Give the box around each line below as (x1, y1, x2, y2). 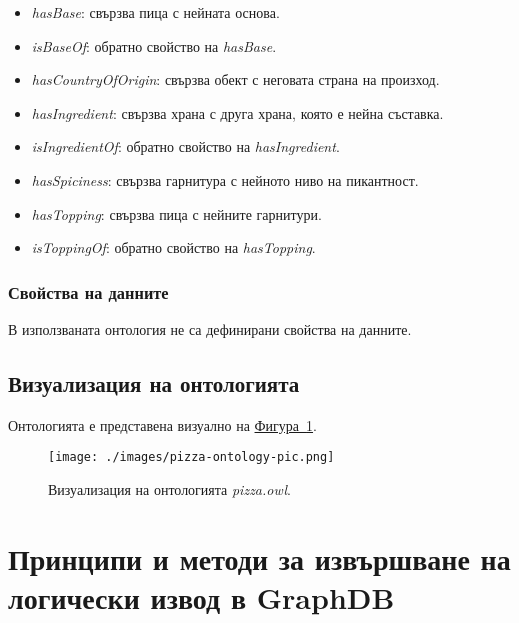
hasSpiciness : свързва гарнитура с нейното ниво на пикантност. (31, 169, 419, 190)
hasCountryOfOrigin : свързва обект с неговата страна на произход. (31, 69, 440, 90)
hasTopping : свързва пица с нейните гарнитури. (31, 203, 322, 224)
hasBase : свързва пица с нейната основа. (31, 2, 280, 22)
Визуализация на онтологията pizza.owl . (48, 479, 291, 500)
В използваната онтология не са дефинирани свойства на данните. (8, 318, 412, 339)
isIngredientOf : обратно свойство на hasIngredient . (31, 136, 340, 157)
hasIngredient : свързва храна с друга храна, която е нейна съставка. (31, 102, 444, 123)
